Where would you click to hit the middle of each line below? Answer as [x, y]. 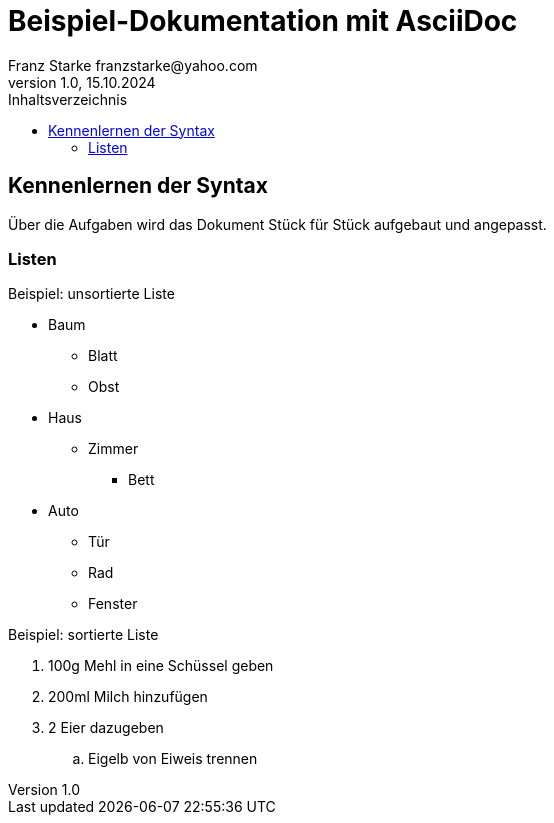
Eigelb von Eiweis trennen [173, 759]
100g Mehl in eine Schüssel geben [161, 666]
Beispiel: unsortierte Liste [91, 294]
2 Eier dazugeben [106, 728]
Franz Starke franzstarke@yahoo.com [133, 65]
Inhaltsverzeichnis [68, 99]
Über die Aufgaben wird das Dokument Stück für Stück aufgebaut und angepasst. [277, 224]
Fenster [113, 604]
